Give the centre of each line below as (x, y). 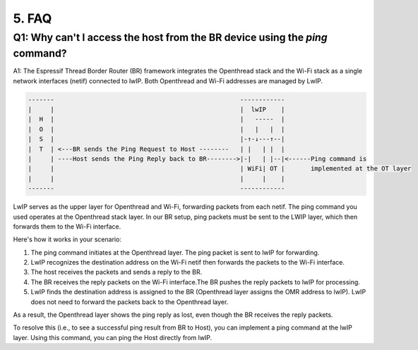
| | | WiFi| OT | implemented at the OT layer (220, 169)
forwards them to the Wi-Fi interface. (67, 227)
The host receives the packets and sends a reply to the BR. (117, 272)
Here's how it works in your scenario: (67, 239)
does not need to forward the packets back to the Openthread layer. (130, 302)
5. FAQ (32, 18)
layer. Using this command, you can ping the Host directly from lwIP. (113, 337)
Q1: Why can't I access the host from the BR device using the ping (170, 37)
